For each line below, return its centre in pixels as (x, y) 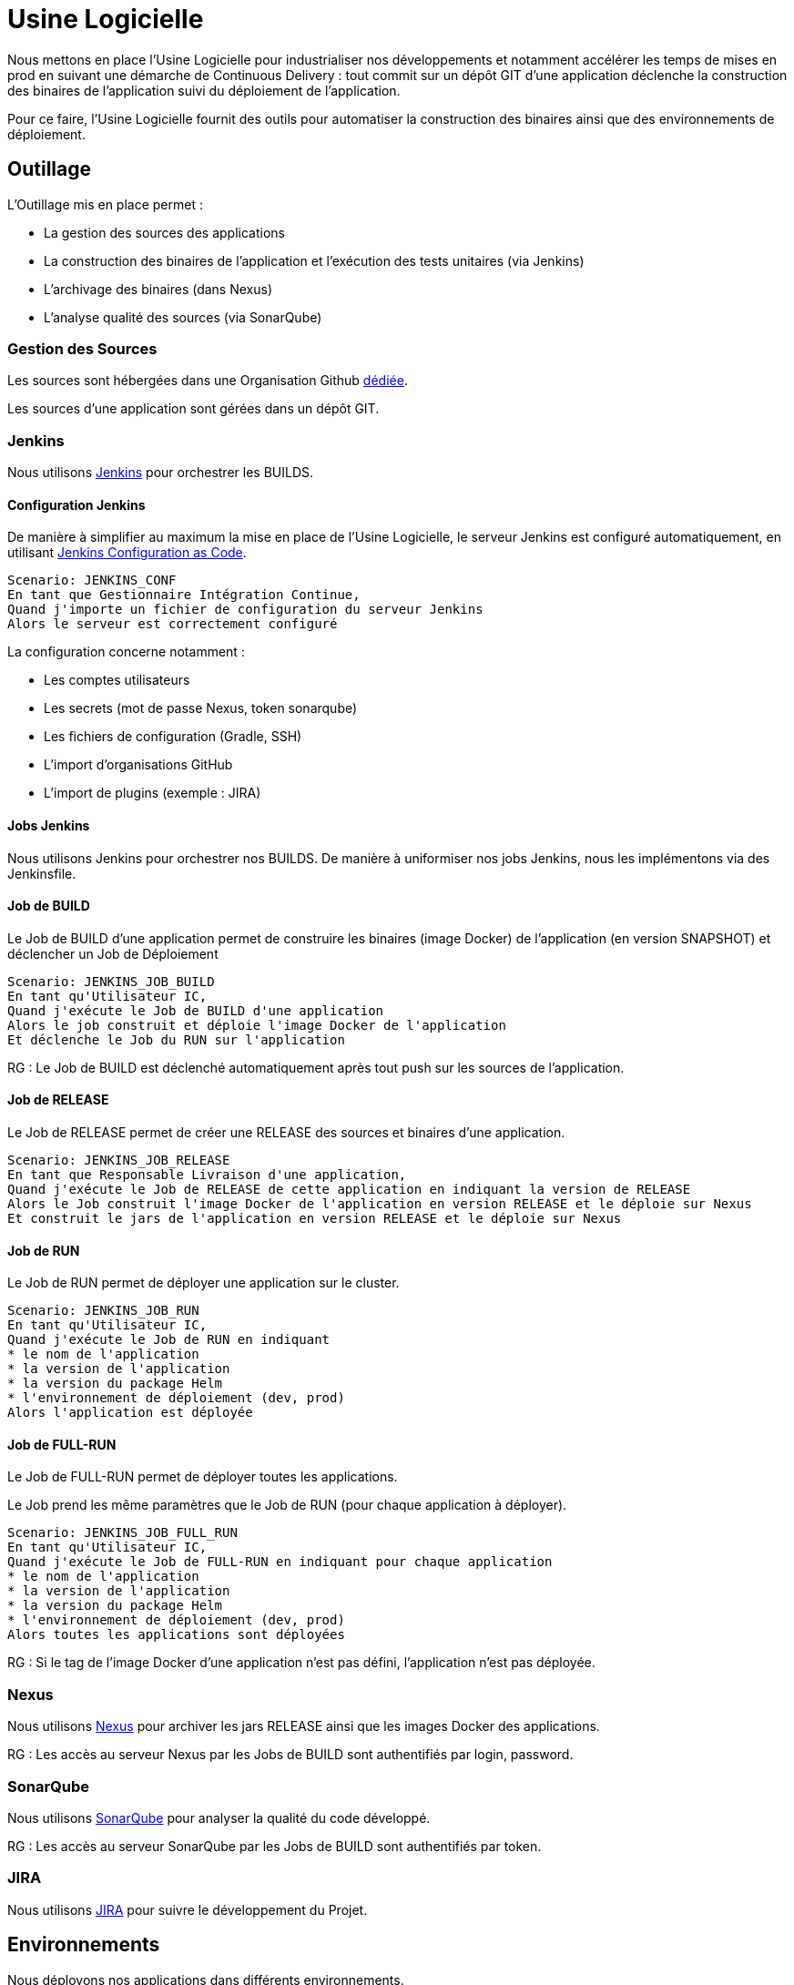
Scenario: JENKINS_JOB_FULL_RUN (122, 1533)
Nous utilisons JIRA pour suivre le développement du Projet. (188, 1909)
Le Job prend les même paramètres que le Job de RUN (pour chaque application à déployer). (287, 1505)
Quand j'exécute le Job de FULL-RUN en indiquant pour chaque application (280, 1562)
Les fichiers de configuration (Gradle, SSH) (173, 737)
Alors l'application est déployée (130, 1413)
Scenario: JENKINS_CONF (92, 580)
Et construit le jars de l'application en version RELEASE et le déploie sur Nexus (315, 1218)
